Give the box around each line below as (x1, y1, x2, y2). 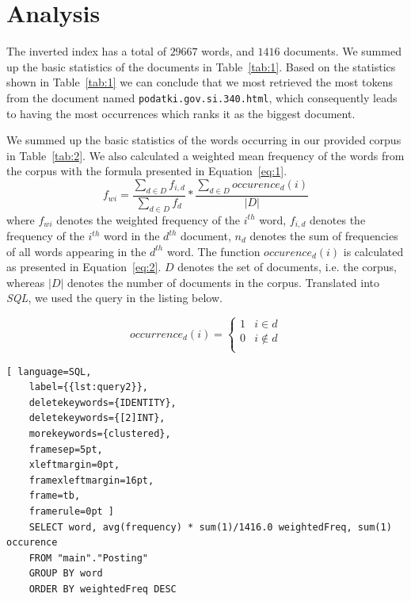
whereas (6, 274, 45, 290)
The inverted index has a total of (6, 43, 166, 59)
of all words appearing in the (6, 243, 147, 259)
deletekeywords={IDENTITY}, (29, 396, 177, 408)
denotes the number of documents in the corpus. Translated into (67, 274, 380, 290)
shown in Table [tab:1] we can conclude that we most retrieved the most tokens (6, 74, 393, 90)
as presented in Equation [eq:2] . (6, 258, 162, 275)
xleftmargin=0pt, (29, 459, 120, 471)
